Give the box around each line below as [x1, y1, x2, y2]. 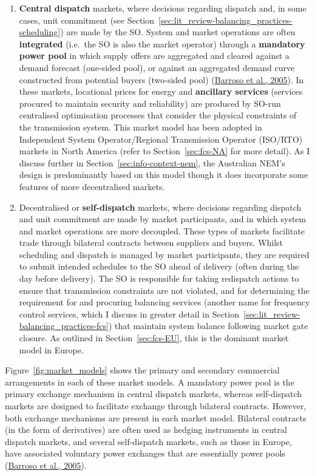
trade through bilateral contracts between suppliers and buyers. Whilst [19, 236, 283, 249]
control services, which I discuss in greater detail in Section [19, 307, 239, 320]
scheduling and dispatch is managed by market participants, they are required [19, 248, 310, 260]
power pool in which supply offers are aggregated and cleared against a [19, 49, 290, 62]
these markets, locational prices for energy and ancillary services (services [19, 85, 303, 98]
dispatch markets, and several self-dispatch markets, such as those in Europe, [5, 435, 292, 447]
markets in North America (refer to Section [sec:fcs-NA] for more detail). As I [19, 144, 310, 157]
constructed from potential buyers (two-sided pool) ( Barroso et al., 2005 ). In [19, 73, 304, 86]
